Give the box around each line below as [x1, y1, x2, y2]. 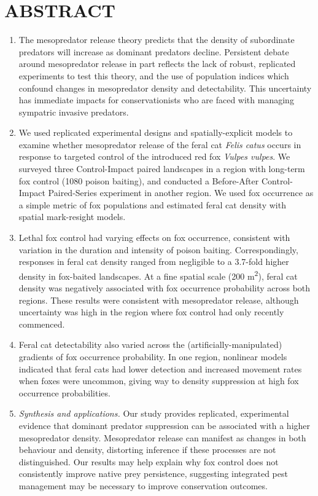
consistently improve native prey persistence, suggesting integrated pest [18, 467, 288, 480]
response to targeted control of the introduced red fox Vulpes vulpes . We [18, 150, 290, 163]
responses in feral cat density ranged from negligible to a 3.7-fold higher [18, 255, 289, 268]
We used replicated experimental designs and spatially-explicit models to [18, 126, 293, 139]
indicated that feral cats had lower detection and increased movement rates [18, 362, 302, 375]
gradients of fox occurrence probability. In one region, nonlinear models [18, 350, 287, 363]
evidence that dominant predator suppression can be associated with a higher [18, 419, 311, 431]
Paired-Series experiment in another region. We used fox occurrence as [48, 186, 314, 199]
